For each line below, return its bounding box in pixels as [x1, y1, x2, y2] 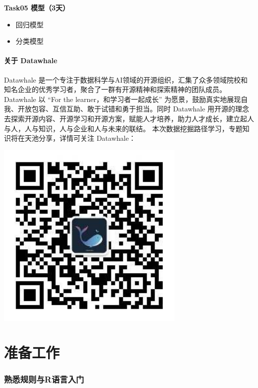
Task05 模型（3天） [4, 2, 70, 12]
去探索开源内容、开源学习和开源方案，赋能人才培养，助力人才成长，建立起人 [4, 113, 254, 123]
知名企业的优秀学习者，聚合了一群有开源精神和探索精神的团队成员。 [4, 84, 226, 95]
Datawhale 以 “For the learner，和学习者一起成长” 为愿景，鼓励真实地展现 [4, 94, 241, 104]
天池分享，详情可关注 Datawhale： [24, 133, 136, 143]
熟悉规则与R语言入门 [4, 373, 84, 386]
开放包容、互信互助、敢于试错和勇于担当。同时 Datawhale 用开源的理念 [17, 103, 250, 114]
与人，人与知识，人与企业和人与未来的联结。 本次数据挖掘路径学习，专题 [4, 123, 243, 133]
